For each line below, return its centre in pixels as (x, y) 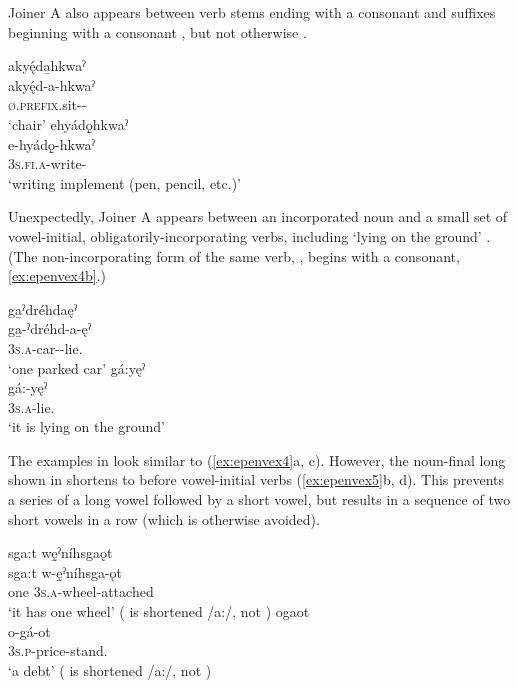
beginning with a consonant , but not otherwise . (157, 31)
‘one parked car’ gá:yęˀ (77, 367)
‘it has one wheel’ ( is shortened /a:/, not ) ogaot (159, 611)
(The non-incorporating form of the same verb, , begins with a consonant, (234, 255)
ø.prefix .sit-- (47, 104)
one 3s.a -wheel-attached (81, 591)
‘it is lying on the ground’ (86, 426)
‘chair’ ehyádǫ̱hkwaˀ (68, 123)
